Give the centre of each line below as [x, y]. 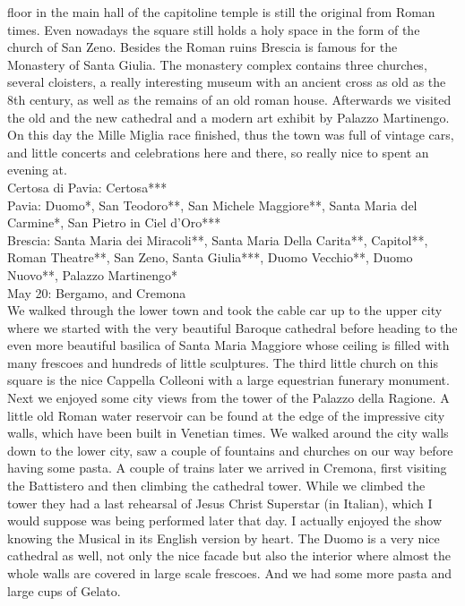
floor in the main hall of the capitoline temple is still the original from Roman [221, 12]
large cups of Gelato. [64, 590]
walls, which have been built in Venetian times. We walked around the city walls [228, 433]
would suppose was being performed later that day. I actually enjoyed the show [224, 521]
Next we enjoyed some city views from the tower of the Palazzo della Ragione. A [228, 398]
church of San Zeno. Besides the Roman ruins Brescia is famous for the [202, 47]
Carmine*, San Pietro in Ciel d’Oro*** [114, 222]
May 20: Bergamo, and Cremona [97, 292]
